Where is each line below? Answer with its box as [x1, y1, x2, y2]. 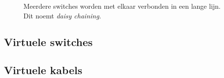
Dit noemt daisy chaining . [23, 10, 102, 20]
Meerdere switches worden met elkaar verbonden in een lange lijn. [23, 1, 221, 11]
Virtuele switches [4, 34, 93, 49]
